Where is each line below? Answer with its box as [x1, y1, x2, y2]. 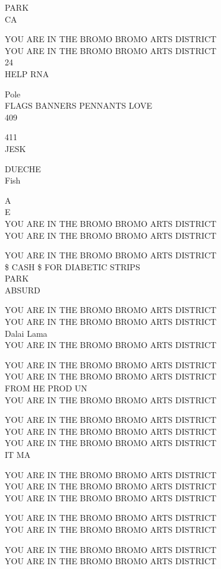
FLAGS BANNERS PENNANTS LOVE [5, 99, 153, 112]
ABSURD [5, 283, 40, 296]
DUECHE [5, 162, 41, 175]
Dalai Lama [5, 327, 48, 339]
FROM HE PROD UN [5, 382, 87, 394]
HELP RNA [5, 67, 49, 80]
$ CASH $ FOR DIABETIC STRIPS [5, 260, 140, 273]
